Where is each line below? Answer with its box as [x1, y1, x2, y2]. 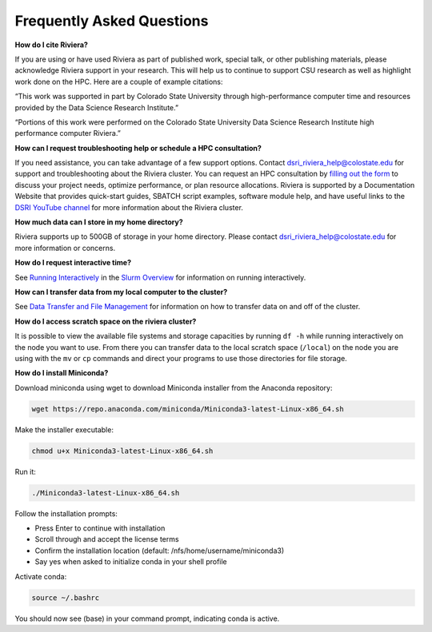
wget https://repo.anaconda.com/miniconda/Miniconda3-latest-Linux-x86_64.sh [31, 404, 344, 413]
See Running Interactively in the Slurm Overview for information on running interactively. [14, 272, 306, 282]
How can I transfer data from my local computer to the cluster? [14, 287, 228, 296]
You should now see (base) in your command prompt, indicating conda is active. [14, 614, 280, 623]
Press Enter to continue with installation [34, 523, 166, 533]
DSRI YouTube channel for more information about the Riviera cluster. [14, 202, 244, 212]
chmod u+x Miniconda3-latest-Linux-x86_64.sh [31, 446, 214, 455]
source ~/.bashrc [31, 593, 100, 602]
